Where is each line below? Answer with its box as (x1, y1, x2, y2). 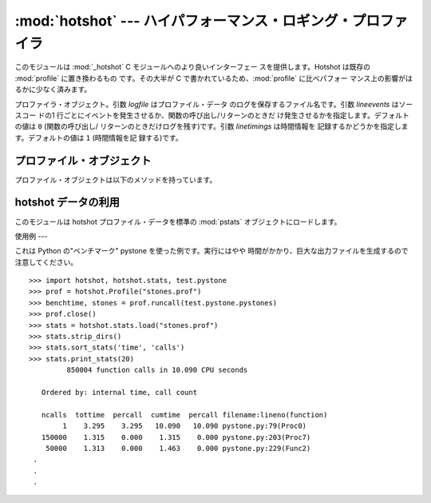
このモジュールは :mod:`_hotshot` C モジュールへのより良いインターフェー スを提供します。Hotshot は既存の (14, 62, 371, 72)
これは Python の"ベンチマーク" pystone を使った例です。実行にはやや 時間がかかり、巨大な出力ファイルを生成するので (14, 246, 409, 256)
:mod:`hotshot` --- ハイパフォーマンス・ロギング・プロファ (14, 12, 409, 30)
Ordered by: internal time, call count (41, 388, 198, 397)
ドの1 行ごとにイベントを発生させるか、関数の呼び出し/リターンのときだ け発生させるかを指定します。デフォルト (37, 110, 410, 120)
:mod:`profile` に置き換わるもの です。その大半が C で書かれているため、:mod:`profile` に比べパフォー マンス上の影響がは (14, 73, 413, 83)
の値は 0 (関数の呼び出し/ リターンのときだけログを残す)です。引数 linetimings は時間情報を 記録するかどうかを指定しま (14, 122, 409, 131)
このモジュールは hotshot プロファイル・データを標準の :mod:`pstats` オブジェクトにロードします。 (14, 217, 342, 226)
